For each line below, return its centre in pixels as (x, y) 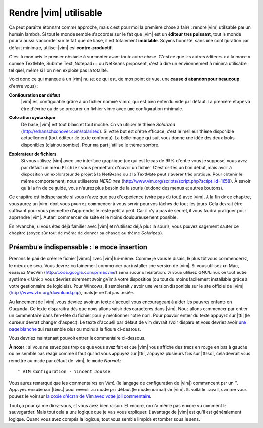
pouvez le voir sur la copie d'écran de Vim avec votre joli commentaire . (80, 396)
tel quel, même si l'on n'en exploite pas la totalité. (58, 70)
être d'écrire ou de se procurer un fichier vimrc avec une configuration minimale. (102, 108)
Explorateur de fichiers (33, 154)
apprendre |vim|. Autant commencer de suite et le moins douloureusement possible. (93, 217)
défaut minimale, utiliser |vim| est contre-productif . (61, 48)
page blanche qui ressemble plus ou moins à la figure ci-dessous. (75, 329)
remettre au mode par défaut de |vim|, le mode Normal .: (65, 360)
